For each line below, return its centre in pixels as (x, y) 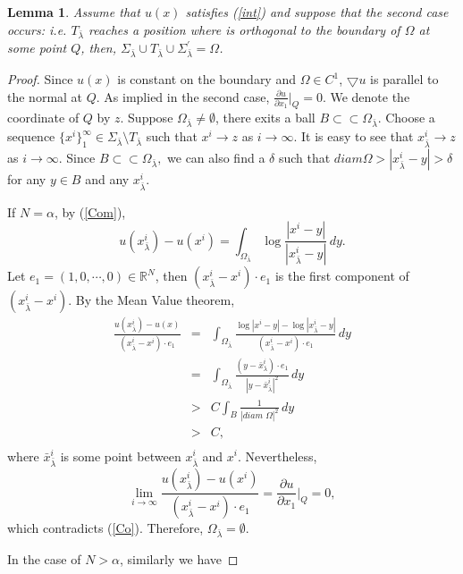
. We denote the (366, 96)
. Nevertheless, (278, 456)
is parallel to (404, 79)
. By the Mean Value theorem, (152, 300)
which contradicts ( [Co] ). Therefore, (105, 528)
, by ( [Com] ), (90, 211)
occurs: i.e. (37, 29)
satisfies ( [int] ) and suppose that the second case (317, 12)
